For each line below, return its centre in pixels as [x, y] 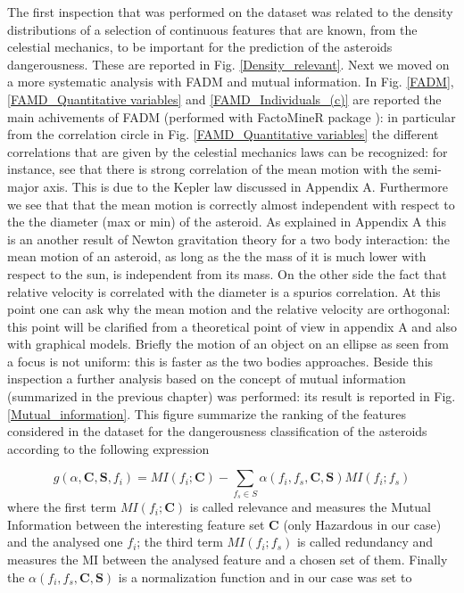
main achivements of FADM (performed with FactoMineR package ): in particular [232, 116]
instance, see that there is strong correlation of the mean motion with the [208, 169]
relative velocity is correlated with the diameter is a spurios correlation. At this [224, 291]
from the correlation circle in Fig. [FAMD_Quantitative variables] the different [223, 134]
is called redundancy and [365, 542]
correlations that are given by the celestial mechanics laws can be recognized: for [228, 151]
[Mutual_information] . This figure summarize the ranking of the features [207, 413]
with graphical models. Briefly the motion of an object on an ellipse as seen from [228, 344]
